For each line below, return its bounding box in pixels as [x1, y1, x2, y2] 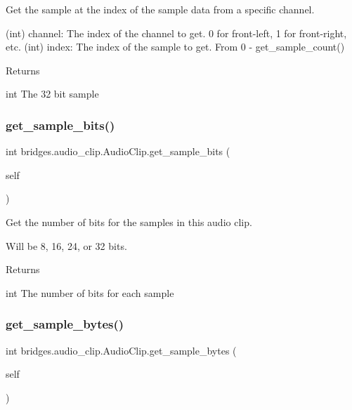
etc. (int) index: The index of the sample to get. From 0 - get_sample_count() [6, 39, 345, 54]
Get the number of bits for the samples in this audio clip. [6, 214, 252, 229]
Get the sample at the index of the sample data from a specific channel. [6, 2, 315, 16]
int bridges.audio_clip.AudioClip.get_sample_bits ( [6, 144, 230, 159]
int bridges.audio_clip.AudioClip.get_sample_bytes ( [6, 343, 237, 357]
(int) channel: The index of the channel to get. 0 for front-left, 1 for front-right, [6, 25, 347, 40]
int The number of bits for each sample [6, 285, 174, 300]
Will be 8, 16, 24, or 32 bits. [6, 238, 127, 253]
